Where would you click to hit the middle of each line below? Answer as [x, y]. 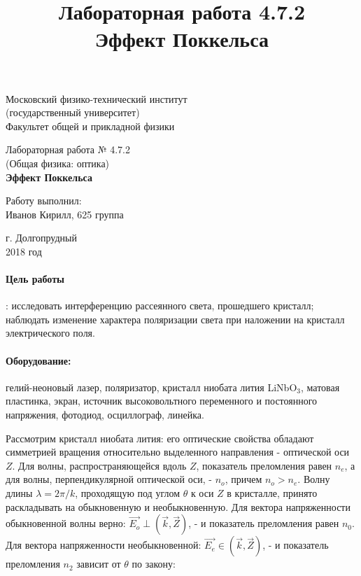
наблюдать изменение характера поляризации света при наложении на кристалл [175, 319]
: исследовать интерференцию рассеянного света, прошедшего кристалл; [160, 305]
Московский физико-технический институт [97, 98]
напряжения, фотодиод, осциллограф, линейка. [105, 415]
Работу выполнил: [44, 201]
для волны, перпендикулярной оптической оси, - [109, 479]
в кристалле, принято [272, 493]
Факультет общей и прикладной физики [90, 126]
